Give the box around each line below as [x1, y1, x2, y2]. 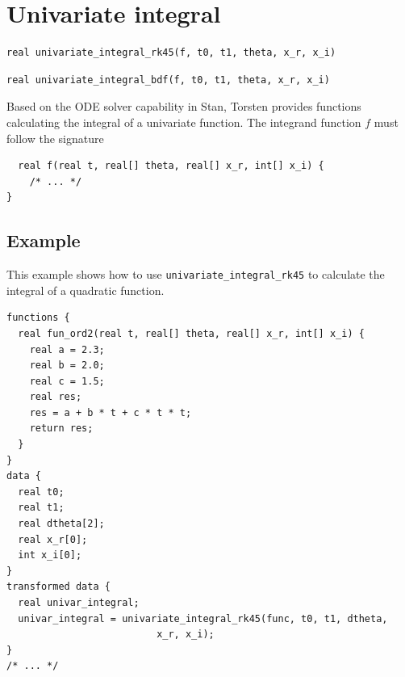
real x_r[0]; [18, 533, 88, 545]
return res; [29, 423, 94, 435]
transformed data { [6, 581, 111, 593]
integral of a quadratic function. [6, 281, 165, 298]
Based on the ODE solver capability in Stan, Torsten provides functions [6, 98, 361, 115]
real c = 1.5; [29, 375, 105, 387]
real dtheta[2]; [18, 518, 105, 530]
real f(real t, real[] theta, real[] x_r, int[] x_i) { [18, 160, 324, 172]
